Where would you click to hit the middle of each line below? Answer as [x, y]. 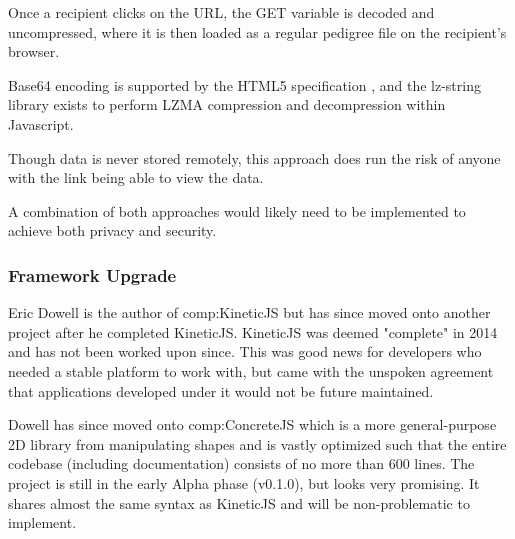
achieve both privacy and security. [112, 230]
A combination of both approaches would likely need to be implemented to [237, 210]
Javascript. [41, 123]
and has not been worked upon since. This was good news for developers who [245, 351]
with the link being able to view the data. [136, 177]
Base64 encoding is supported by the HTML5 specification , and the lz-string [244, 84]
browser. [34, 51]
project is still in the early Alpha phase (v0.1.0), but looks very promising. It [244, 482]
